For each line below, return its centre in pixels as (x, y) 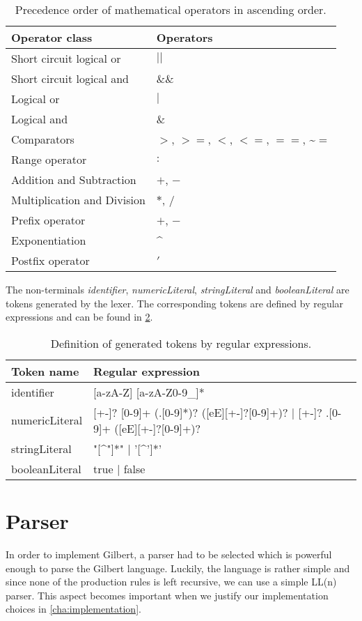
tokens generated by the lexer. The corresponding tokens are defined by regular (175, 303)
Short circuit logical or (66, 58)
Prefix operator (48, 220)
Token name (45, 371)
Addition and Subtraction (74, 179)
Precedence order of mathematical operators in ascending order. (171, 9)
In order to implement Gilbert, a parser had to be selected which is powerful (169, 554)
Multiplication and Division (78, 200)
